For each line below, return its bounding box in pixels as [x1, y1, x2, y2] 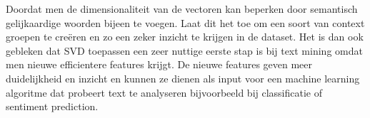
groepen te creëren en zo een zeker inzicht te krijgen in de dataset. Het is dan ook [6, 29, 364, 44]
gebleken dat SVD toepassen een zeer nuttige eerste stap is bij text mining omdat [6, 43, 363, 58]
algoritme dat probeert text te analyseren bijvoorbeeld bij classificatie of [6, 85, 323, 100]
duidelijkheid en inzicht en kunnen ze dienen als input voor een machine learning [6, 70, 360, 85]
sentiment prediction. [6, 99, 99, 114]
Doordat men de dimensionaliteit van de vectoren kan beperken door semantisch [6, 1, 358, 16]
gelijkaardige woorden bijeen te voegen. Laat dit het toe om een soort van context [6, 15, 365, 30]
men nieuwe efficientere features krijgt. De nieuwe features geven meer [6, 57, 313, 72]
